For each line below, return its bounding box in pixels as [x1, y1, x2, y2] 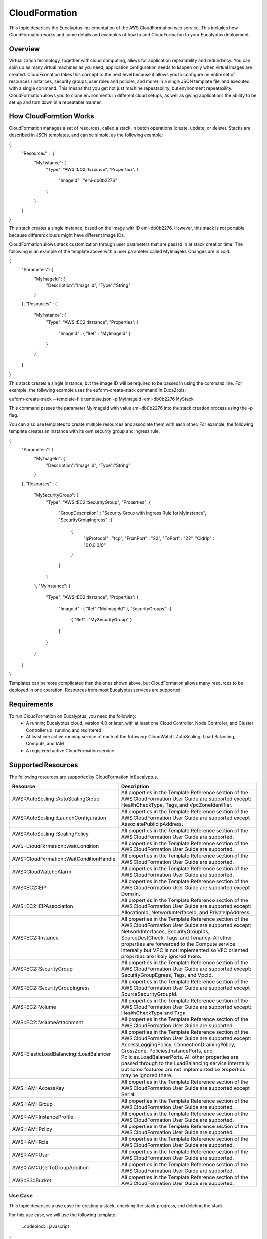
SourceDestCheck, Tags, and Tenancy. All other [121, 934, 232, 941]
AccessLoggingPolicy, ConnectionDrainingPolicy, [121, 1041, 236, 1048]
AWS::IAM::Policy [12, 1126, 53, 1133]
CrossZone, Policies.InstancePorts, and [121, 1047, 213, 1054]
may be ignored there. [121, 1072, 173, 1079]
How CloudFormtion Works [9, 112, 94, 120]
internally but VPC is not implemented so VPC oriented [121, 947, 248, 954]
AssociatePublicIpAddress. [121, 821, 184, 828]
